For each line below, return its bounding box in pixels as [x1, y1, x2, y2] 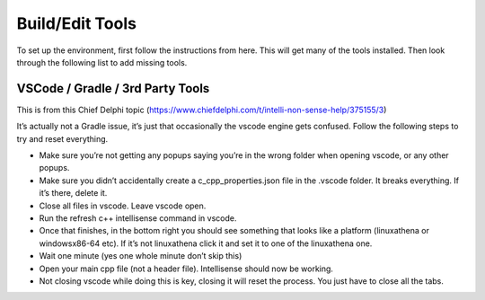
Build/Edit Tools [16, 13, 137, 33]
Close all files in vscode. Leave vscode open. [39, 200, 207, 211]
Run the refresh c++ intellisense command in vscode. [39, 212, 237, 224]
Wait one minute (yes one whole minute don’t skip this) [39, 251, 242, 261]
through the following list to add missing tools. [16, 57, 188, 67]
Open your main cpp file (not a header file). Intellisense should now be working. [39, 263, 334, 274]
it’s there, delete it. [39, 188, 108, 199]
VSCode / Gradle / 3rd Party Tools [16, 81, 210, 96]
